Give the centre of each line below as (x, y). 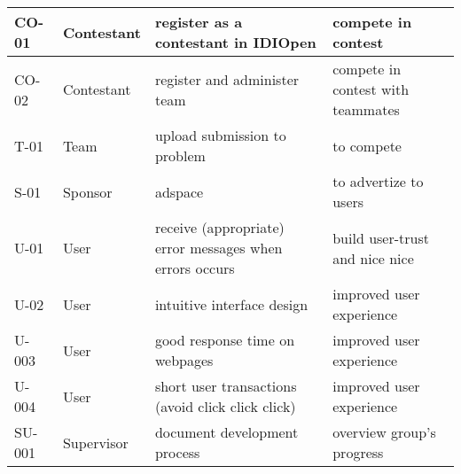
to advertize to (378, 181)
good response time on (225, 340)
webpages (184, 360)
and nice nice (373, 258)
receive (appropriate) (219, 227)
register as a (199, 22)
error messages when (219, 248)
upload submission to (220, 135)
